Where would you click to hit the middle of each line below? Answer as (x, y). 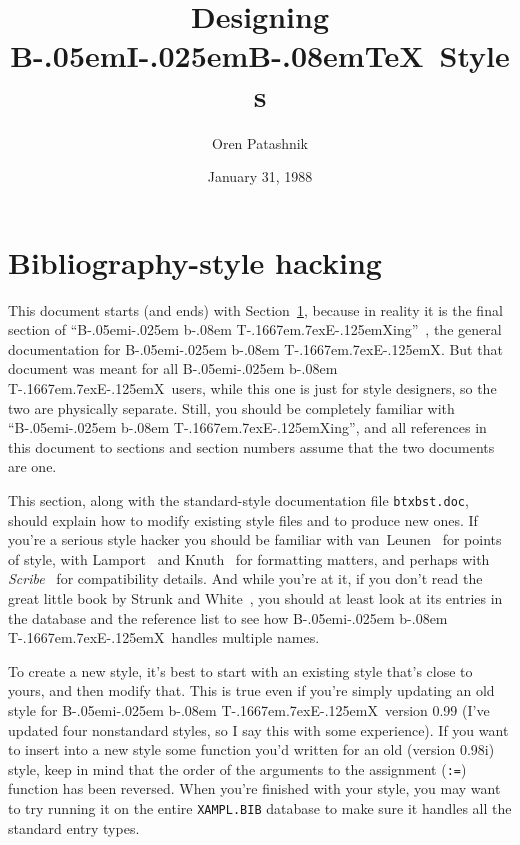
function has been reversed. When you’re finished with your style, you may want (254, 788)
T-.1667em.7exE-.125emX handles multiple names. (164, 637)
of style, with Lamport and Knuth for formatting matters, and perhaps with (249, 558)
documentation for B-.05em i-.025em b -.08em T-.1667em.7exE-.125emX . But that (255, 348)
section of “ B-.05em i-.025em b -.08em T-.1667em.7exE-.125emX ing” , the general (255, 329)
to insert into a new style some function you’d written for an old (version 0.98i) (251, 749)
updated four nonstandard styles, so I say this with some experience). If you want (258, 729)
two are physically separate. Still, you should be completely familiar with (231, 407)
